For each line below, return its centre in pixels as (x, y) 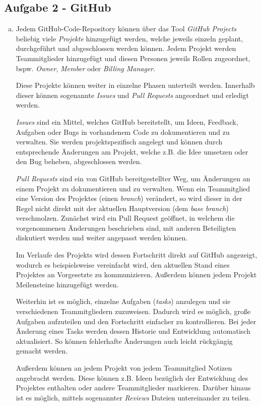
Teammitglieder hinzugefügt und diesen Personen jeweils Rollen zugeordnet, (133, 58)
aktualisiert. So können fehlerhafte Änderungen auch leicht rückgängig (124, 341)
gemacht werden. (42, 351)
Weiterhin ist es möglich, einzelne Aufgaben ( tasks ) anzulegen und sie (123, 301)
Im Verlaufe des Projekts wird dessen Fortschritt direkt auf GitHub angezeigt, (137, 255)
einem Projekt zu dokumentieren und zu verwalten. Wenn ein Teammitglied (133, 188)
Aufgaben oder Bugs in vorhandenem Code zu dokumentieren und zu (123, 132)
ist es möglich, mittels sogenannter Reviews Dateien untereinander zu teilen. (133, 397)
